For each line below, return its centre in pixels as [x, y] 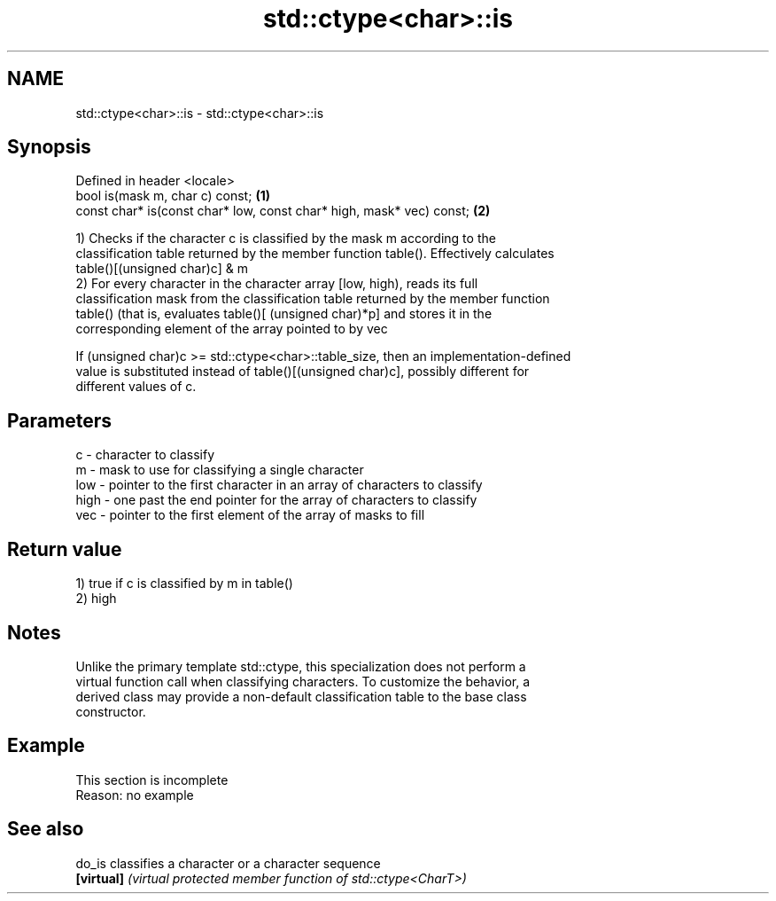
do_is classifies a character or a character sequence [228, 863]
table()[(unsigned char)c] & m [162, 269]
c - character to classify [145, 455]
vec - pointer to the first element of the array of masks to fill [250, 515]
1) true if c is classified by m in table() [184, 584]
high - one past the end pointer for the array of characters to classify [276, 500]
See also [46, 829]
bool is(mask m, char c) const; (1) [173, 196]
